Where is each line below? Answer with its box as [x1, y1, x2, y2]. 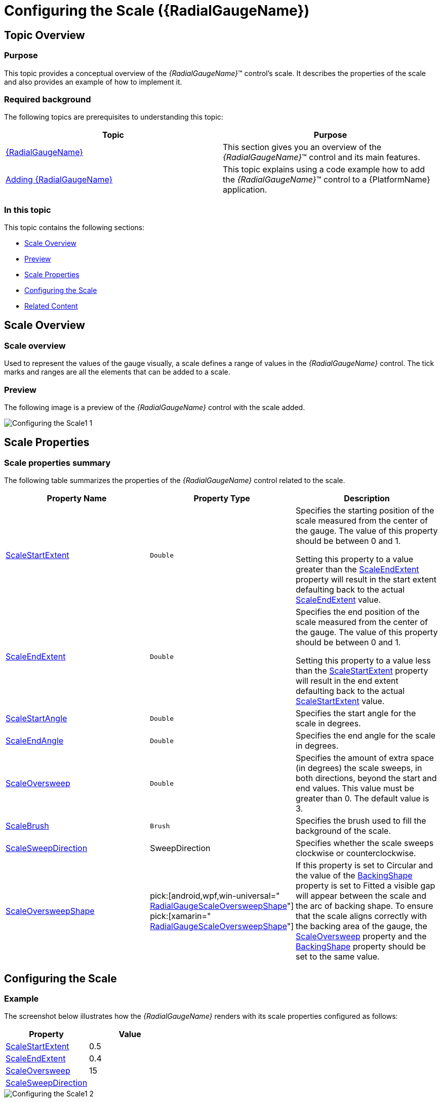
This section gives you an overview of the [223, 142, 382, 153]
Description [344, 493, 390, 504]
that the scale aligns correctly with [296, 911, 427, 922]
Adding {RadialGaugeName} [6, 174, 113, 185]
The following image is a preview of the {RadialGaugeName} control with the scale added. [4, 403, 305, 412]
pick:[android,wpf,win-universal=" [150, 891, 280, 901]
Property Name [47, 493, 107, 504]
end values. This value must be [296, 783, 414, 794]
